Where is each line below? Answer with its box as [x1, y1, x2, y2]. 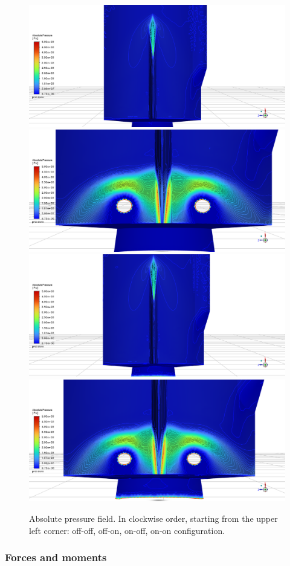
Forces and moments [5, 550, 107, 565]
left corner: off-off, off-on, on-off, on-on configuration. [29, 524, 225, 536]
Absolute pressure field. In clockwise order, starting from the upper [29, 512, 278, 524]
